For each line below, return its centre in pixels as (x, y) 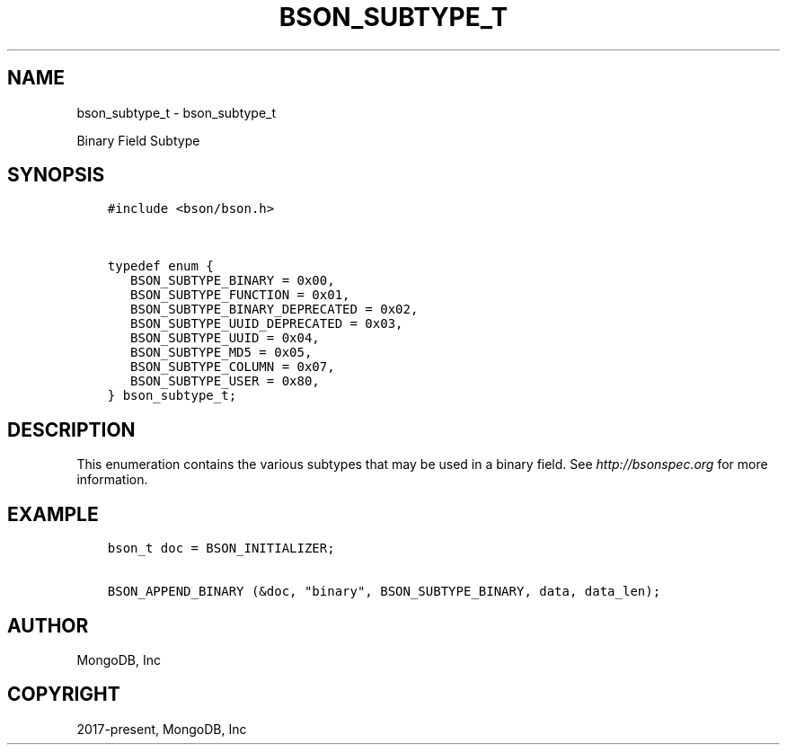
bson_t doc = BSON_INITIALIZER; (221, 549)
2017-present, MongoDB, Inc (162, 729)
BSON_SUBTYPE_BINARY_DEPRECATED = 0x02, (274, 310)
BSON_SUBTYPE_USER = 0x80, (225, 381)
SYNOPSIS (56, 175)
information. (112, 480)
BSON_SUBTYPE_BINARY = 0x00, (233, 281)
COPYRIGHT (64, 694)
